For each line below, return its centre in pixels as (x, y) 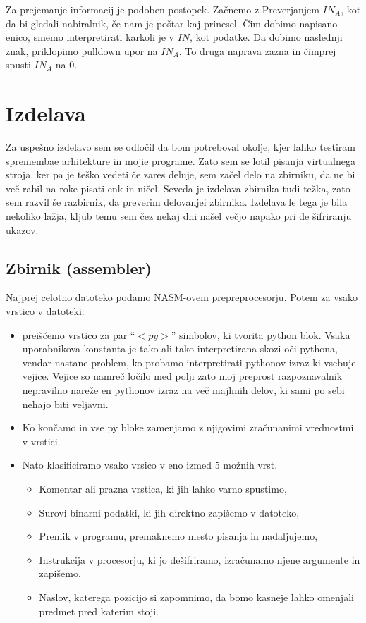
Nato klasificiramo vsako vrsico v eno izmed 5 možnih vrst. (150, 465)
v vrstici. (41, 441)
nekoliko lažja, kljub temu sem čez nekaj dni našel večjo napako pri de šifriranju (179, 216)
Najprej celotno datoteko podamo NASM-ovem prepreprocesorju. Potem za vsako (182, 297)
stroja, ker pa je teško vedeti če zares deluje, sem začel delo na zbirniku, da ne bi (181, 174)
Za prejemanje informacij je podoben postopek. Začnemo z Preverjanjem (163, 9)
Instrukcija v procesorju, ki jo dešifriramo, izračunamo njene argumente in (200, 559)
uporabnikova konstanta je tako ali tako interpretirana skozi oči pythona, (180, 348)
